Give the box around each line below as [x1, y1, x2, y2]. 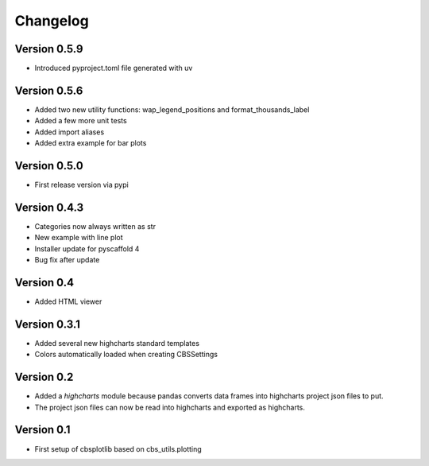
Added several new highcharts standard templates [34, 338, 200, 348]
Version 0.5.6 [14, 83, 83, 97]
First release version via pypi [34, 180, 129, 190]
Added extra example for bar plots [34, 138, 147, 148]
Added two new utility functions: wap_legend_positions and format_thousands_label [34, 104, 310, 115]
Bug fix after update [34, 255, 100, 265]
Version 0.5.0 [14, 159, 83, 173]
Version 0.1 [14, 423, 71, 437]
